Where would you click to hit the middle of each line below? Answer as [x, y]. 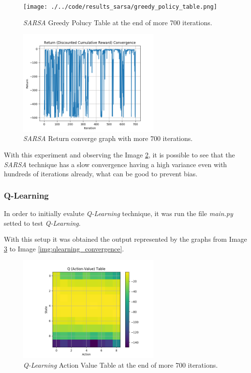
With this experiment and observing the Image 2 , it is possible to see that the [119, 155]
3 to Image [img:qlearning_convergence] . [64, 248]
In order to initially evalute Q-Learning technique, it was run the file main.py [118, 213]
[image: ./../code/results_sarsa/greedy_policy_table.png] [120, 7]
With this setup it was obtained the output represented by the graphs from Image [125, 239]
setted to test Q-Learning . [42, 223]
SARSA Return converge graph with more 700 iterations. [108, 138]
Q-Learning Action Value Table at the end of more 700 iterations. [121, 365]
